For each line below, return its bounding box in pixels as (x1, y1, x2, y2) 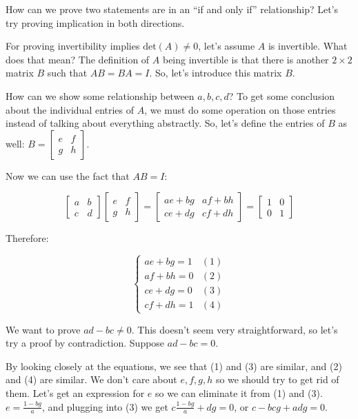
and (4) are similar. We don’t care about (6, 372, 177, 387)
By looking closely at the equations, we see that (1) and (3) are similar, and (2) (6, 358, 342, 373)
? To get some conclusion (228, 88, 335, 103)
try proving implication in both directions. (6, 15, 185, 30)
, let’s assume (198, 39, 255, 53)
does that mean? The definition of (6, 52, 150, 66)
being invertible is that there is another (162, 52, 329, 66)
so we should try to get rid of (215, 372, 339, 387)
